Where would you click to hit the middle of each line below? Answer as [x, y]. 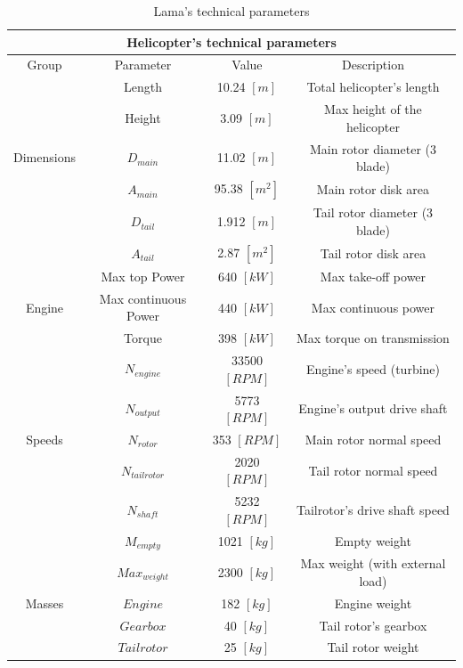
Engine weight [373, 603]
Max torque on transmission [373, 338]
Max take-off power [373, 276]
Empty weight [373, 541]
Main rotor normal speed [373, 439]
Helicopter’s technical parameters [231, 41]
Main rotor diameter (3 [373, 148]
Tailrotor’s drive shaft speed [373, 510]
